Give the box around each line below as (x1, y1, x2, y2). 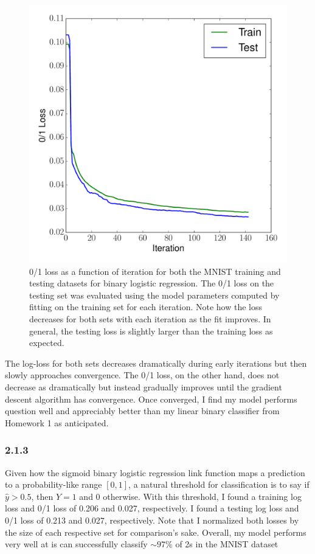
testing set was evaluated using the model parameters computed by (29, 288, 280, 301)
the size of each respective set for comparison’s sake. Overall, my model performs (5, 525, 306, 538)
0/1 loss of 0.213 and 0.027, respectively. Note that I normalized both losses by (5, 513, 299, 526)
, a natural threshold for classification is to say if (128, 478, 310, 491)
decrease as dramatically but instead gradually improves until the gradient (5, 380, 282, 393)
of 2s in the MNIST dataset (175, 538, 279, 550)
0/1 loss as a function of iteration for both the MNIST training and (29, 265, 281, 277)
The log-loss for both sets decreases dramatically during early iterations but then (5, 356, 307, 369)
